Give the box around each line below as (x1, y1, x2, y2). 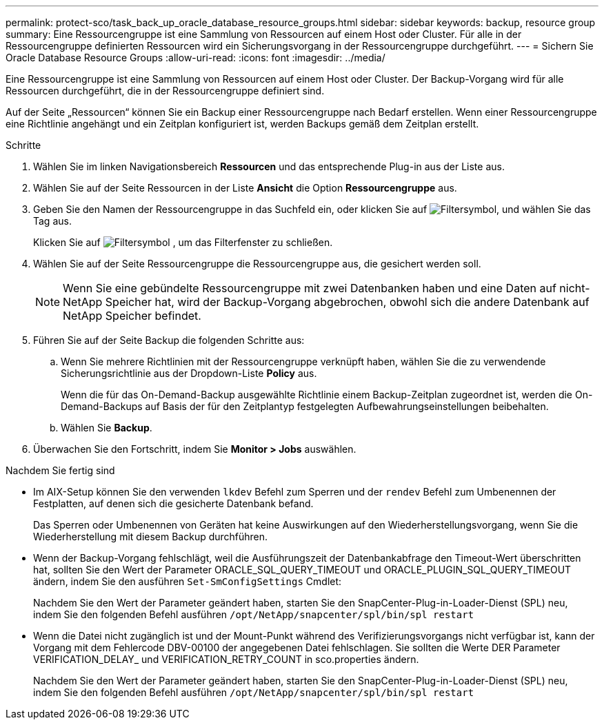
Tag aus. (33, 215, 72, 227)
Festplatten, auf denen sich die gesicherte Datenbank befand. (33, 498, 314, 509)
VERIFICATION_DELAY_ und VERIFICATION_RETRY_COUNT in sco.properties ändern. (33, 653, 419, 665)
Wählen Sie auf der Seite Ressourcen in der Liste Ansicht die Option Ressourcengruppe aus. (33, 182, 457, 194)
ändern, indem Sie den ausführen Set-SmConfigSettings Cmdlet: (33, 575, 342, 587)
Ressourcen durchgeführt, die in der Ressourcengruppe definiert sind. (6, 85, 325, 96)
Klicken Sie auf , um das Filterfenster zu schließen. (33, 236, 333, 248)
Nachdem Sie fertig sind (6, 464, 115, 476)
